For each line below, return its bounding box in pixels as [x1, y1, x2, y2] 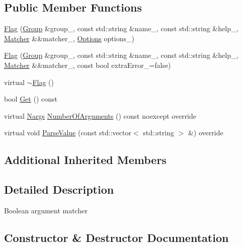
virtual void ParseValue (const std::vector [4, 127, 131, 138]
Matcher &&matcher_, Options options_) [4, 33, 134, 43]
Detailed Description [4, 182, 114, 197]
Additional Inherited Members [4, 152, 167, 168]
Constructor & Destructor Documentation [4, 229, 229, 245]
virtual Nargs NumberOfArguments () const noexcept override [4, 110, 197, 121]
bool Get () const [4, 94, 57, 104]
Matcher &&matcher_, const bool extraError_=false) [4, 59, 171, 70]
